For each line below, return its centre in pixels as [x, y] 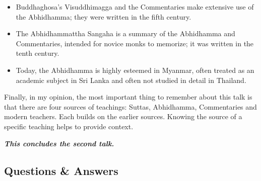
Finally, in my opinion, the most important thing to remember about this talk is [128, 97]
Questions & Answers [61, 170]
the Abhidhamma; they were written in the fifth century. [104, 16]
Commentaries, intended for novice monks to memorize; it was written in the [135, 43]
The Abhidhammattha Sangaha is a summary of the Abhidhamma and [125, 33]
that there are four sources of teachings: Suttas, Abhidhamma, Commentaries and [130, 106]
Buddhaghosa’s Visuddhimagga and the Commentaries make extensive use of [135, 7]
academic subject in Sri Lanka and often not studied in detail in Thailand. [131, 80]
